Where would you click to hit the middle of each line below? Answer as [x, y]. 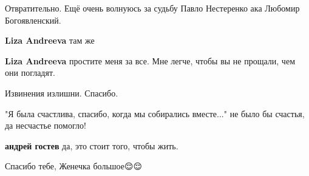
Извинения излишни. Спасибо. [62, 93]
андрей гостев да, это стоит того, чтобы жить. [92, 145]
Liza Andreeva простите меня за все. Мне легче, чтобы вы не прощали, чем [150, 60]
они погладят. [30, 73]
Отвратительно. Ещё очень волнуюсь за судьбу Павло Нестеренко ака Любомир [152, 8]
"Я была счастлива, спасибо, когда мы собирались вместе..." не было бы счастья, [155, 113]
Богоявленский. [33, 20]
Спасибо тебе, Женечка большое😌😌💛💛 [76, 166]
